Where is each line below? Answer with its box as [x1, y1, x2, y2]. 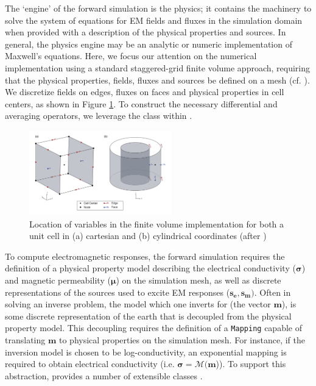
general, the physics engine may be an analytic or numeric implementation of [5, 37, 292, 50]
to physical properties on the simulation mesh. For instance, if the [59, 334, 305, 346]
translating [5, 334, 46, 346]
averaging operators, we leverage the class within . [5, 109, 192, 122]
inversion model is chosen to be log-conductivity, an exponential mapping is [5, 345, 287, 358]
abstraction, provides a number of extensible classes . [5, 369, 203, 382]
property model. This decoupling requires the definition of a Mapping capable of [5, 321, 302, 334]
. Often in [254, 285, 291, 298]
